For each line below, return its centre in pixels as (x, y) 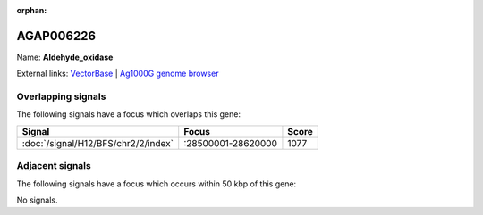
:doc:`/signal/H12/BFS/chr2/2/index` (98, 143)
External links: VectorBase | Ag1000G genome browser (118, 74)
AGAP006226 (56, 36)
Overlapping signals (61, 96)
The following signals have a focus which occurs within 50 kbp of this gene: (157, 184)
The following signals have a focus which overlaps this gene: (129, 114)
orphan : (32, 10)
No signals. (37, 200)
